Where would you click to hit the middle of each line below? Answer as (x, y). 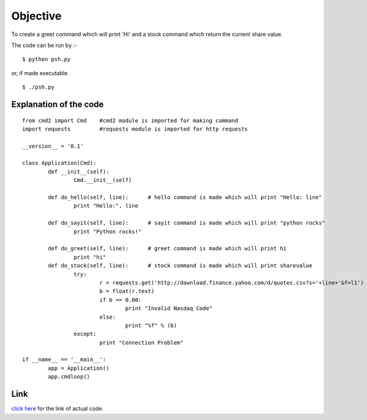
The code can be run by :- (44, 45)
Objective (36, 16)
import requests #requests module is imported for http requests (135, 129)
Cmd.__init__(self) (103, 180)
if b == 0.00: (120, 300)
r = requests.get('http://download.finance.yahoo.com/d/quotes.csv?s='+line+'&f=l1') (232, 283)
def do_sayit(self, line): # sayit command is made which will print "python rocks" (187, 223)
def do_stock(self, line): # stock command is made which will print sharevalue (180, 266)
